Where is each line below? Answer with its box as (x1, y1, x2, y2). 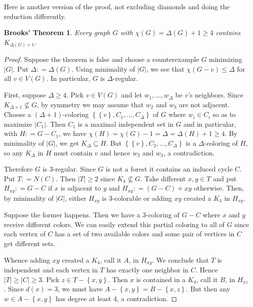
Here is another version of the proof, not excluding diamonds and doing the (4, 1, 230, 11)
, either (64, 192, 86, 203)
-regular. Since (53, 164, 96, 174)
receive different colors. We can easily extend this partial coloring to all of (4, 219, 225, 229)
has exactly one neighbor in (106, 265, 189, 275)
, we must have (58, 284, 103, 294)
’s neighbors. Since (188, 90, 243, 100)
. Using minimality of (71, 63, 135, 74)
